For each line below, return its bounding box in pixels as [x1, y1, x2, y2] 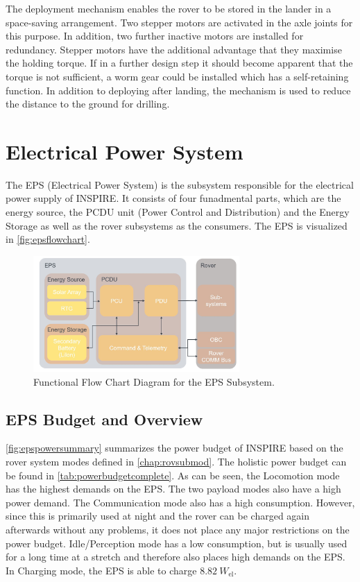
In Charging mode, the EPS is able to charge [6, 563, 197, 577]
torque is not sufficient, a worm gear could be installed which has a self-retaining [6, 69, 349, 83]
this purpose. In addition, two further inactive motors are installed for [6, 28, 304, 43]
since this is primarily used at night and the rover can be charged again [6, 508, 310, 523]
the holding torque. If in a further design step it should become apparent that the [6, 55, 353, 70]
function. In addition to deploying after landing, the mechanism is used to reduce [6, 83, 351, 97]
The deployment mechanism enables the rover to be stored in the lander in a [6, 1, 332, 15]
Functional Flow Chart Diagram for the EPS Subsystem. [33, 374, 275, 388]
